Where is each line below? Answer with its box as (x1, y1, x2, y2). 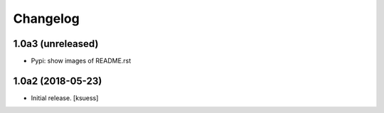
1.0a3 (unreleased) (13, 38, 99, 50)
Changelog (13, 11, 80, 26)
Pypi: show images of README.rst (31, 57, 132, 65)
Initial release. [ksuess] (31, 93, 99, 102)
